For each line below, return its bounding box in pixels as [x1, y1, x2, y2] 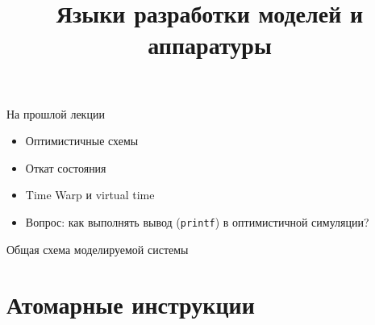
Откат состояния [25, 159, 106, 176]
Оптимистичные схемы [25, 132, 139, 149]
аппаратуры [148, 28, 272, 61]
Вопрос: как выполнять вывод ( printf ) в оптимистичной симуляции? [25, 213, 369, 230]
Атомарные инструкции [6, 288, 255, 321]
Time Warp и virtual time [25, 186, 155, 203]
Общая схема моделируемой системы [6, 240, 189, 257]
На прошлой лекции [6, 105, 105, 122]
